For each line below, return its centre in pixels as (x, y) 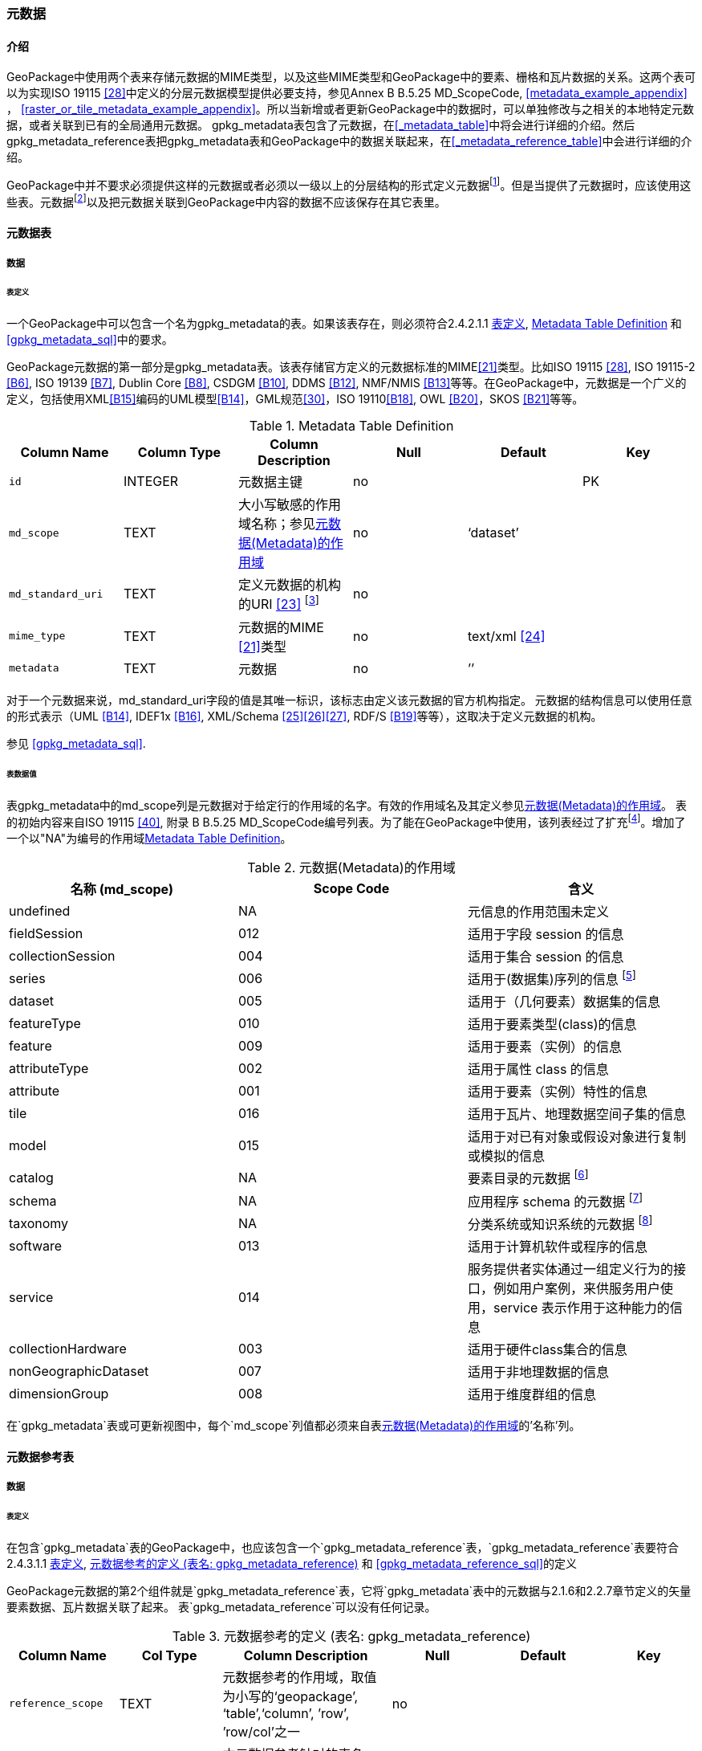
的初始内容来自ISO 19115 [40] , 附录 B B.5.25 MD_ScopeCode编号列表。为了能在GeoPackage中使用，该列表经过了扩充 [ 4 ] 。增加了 (346, 821)
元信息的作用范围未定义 (538, 911)
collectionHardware (68, 1349)
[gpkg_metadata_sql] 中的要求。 (90, 340)
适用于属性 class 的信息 (538, 1069)
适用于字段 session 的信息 (546, 934)
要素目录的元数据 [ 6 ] (528, 1178)
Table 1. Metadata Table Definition (351, 426)
